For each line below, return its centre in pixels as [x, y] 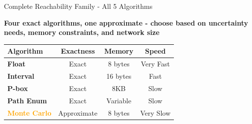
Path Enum [27, 100]
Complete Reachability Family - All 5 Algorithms [78, 6]
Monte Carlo [29, 112]
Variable [119, 100]
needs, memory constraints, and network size [82, 32]
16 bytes [119, 76]
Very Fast [155, 64]
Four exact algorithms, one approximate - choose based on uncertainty [126, 22]
